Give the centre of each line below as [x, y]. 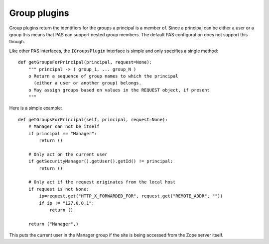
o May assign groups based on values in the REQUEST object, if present [119, 90]
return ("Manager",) [53, 224]
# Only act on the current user [68, 154]
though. [17, 42]
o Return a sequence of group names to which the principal [103, 76]
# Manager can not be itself [64, 126]
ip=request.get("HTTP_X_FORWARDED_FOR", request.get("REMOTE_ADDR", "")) [131, 196]
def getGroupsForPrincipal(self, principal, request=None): [93, 120]
